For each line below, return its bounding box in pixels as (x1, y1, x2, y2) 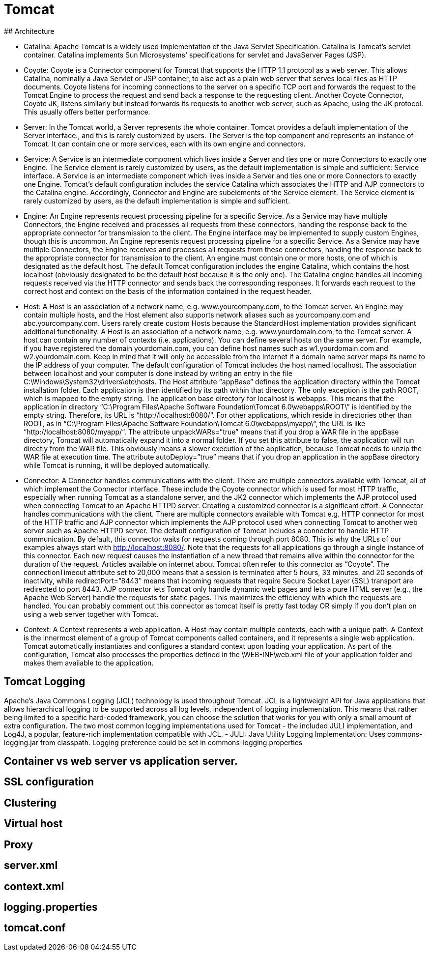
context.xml (4, 880, 64, 893)
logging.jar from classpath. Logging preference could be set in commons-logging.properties (4, 738, 303, 747)
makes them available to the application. (24, 658, 154, 667)
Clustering (4, 796, 57, 809)
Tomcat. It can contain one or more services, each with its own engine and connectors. (24, 139, 306, 148)
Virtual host (4, 817, 63, 830)
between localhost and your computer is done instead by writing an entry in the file (24, 369, 292, 377)
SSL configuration (4, 776, 94, 788)
